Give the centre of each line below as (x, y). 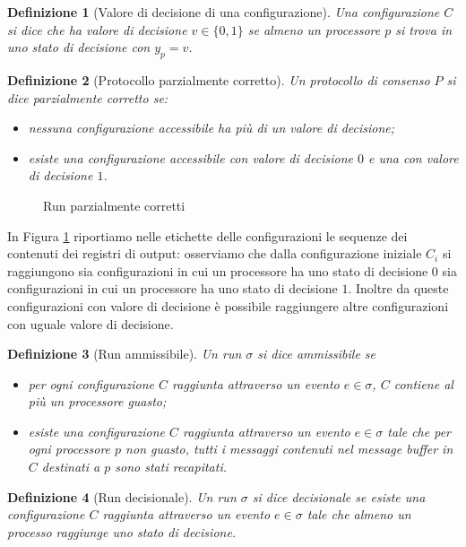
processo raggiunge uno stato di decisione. (122, 531)
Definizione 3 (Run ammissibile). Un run (125, 354)
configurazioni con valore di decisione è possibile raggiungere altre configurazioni (228, 305)
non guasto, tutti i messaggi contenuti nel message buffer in (289, 449)
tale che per (419, 431)
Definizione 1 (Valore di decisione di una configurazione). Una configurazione (224, 12)
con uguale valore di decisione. (91, 323)
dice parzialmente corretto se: (88, 97)
